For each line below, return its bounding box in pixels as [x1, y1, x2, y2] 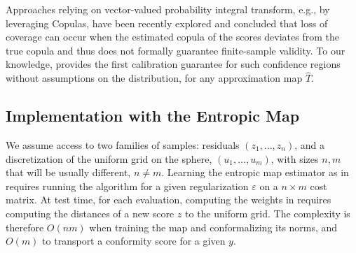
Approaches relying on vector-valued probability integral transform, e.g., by [6, 2, 330, 16]
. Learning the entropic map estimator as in [161, 165, 349, 180]
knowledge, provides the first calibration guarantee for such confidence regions [6, 57, 341, 71]
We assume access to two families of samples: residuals [6, 137, 240, 152]
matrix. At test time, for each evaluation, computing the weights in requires [6, 192, 331, 207]
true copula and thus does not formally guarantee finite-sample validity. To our [6, 43, 345, 57]
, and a [294, 137, 325, 152]
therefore [6, 219, 44, 234]
